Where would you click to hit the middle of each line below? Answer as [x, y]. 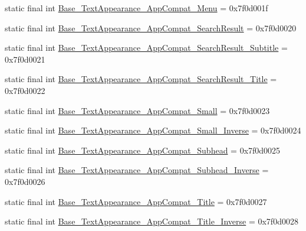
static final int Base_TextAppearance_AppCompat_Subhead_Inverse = [137, 170]
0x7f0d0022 [25, 90]
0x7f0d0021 [25, 59]
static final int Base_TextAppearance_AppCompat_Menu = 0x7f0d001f [136, 8]
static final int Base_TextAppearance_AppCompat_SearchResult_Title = [141, 79]
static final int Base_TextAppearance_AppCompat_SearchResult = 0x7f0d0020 [151, 27]
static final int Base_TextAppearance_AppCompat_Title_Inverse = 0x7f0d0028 [152, 221]
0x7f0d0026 [25, 181]
